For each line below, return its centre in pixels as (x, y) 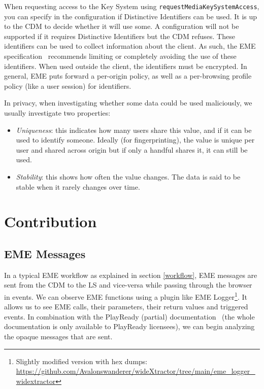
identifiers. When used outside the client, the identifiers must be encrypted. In (126, 66)
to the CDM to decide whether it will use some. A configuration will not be (122, 26)
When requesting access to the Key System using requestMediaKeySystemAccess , (132, 6)
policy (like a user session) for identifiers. (68, 85)
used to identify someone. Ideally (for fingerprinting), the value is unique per (135, 140)
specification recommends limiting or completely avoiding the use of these (120, 56)
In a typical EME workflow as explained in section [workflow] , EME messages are (131, 275)
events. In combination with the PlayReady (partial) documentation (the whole (129, 316)
